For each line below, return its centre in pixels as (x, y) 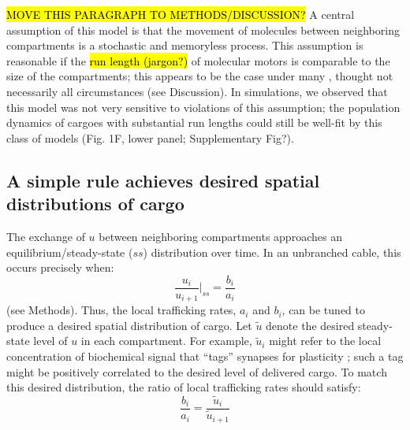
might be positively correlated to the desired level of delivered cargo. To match (197, 371)
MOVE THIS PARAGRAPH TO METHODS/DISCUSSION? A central (181, 14)
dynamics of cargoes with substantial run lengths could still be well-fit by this (194, 122)
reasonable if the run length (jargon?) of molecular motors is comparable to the (198, 60)
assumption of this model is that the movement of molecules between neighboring (203, 30)
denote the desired (310, 325)
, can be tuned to (323, 310)
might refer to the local (325, 341)
